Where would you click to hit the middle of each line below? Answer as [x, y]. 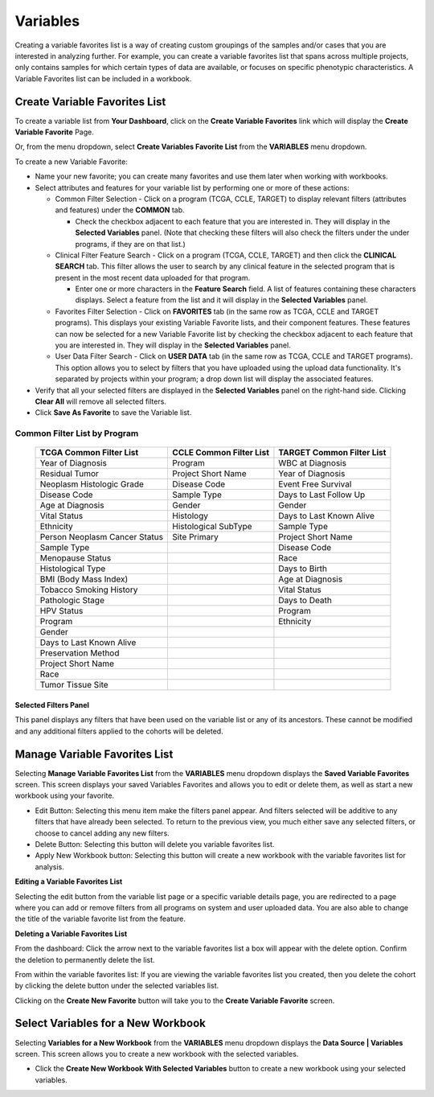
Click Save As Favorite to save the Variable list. [113, 413]
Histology [190, 516]
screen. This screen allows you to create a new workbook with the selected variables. [157, 1054]
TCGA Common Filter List [89, 453]
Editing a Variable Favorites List [69, 881]
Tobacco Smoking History [89, 590]
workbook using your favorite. [65, 795]
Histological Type [73, 569]
